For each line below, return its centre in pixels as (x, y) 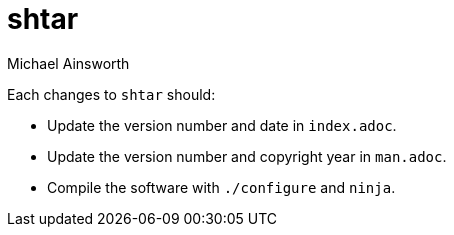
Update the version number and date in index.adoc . (222, 125)
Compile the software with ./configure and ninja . (221, 187)
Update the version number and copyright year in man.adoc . (247, 156)
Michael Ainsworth (68, 63)
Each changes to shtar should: (111, 94)
